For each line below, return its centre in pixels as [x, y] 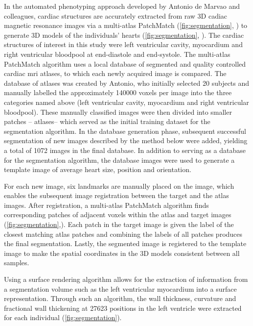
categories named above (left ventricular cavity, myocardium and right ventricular [126, 102]
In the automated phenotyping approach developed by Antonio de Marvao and [122, 6]
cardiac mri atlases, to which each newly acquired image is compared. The [115, 73]
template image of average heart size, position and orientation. [98, 169]
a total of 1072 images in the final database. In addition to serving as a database [125, 150]
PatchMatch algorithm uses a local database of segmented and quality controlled [125, 63]
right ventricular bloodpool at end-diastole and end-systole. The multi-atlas [117, 54]
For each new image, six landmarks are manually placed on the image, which [119, 186]
